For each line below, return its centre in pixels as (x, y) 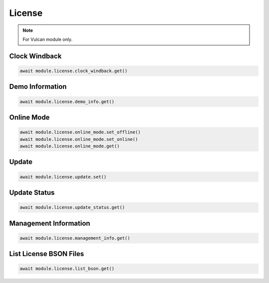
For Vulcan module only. (48, 39)
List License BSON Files (47, 254)
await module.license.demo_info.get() (67, 101)
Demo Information (38, 87)
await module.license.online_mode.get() (69, 146)
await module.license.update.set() (63, 177)
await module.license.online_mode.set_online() (79, 139)
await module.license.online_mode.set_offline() (80, 132)
